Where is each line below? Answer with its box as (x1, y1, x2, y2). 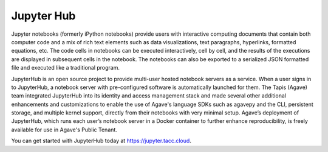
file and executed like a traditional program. (11, 64, 120, 71)
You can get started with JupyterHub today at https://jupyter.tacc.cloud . (11, 137, 191, 145)
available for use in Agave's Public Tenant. (11, 126, 118, 133)
